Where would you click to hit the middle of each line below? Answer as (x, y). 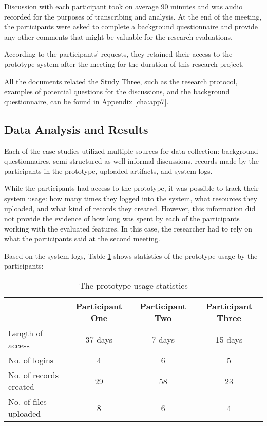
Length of (26, 333)
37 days (99, 339)
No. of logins (31, 360)
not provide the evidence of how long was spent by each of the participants (122, 218)
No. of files (27, 402)
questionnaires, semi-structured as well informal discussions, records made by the (132, 161)
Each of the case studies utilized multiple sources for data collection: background (131, 150)
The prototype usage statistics (133, 286)
